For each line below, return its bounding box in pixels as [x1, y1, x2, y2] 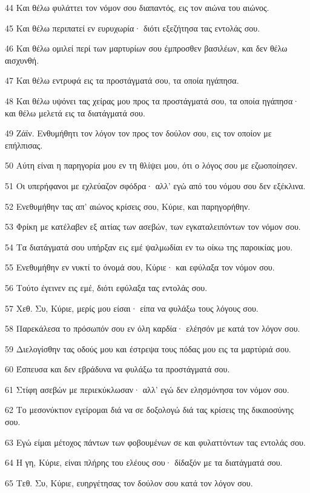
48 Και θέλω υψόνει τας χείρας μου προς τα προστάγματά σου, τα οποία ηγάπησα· [5, 94, 300, 107]
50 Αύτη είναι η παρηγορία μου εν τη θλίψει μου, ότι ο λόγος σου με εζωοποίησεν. [5, 159, 298, 172]
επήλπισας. [5, 138, 43, 151]
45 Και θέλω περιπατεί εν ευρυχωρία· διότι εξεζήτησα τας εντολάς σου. [5, 21, 260, 34]
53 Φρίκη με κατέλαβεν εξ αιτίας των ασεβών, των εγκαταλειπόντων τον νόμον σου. [5, 220, 301, 233]
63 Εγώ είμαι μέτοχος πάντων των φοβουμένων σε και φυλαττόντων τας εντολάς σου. [5, 435, 306, 448]
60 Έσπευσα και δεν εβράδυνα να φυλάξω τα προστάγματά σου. [5, 363, 230, 375]
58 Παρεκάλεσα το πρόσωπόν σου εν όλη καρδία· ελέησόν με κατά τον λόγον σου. [5, 322, 300, 335]
